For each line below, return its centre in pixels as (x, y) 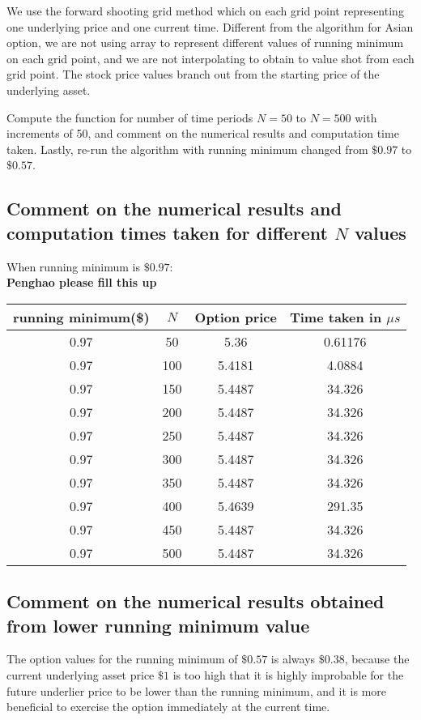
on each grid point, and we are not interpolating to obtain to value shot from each (210, 58)
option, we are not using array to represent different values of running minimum (205, 43)
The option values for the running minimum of (122, 659)
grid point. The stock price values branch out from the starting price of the (193, 74)
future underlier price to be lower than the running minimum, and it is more (196, 690)
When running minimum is (74, 266)
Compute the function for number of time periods (130, 117)
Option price (236, 317)
